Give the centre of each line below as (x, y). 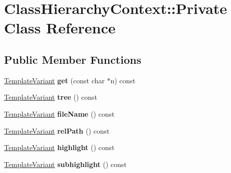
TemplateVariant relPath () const (57, 130)
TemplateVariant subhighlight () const (65, 164)
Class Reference (60, 28)
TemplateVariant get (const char (54, 80)
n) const (123, 80)
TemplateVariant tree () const (51, 97)
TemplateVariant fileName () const (59, 113)
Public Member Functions (73, 59)
